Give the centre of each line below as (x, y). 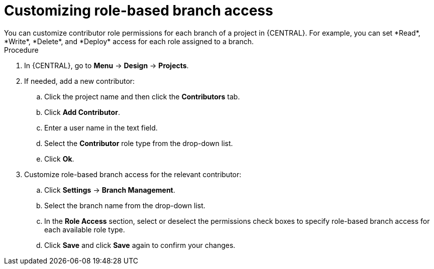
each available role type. (85, 229)
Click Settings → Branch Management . (110, 190)
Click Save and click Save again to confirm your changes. (140, 245)
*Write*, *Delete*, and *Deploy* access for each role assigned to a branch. (129, 41)
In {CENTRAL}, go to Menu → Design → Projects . (106, 65)
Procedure (21, 50)
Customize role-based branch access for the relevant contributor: (133, 174)
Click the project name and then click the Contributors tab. (142, 96)
